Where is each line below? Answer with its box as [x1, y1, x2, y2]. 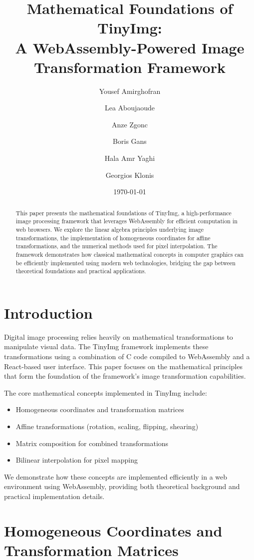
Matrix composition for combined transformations [15, 438, 169, 448]
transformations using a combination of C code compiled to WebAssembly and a [4, 351, 250, 362]
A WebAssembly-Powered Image [15, 37, 245, 57]
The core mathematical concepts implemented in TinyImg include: [4, 387, 207, 398]
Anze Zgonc [112, 119, 148, 129]
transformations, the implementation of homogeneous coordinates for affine [15, 233, 211, 242]
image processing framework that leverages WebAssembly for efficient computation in [15, 217, 238, 225]
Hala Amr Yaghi [104, 153, 155, 163]
